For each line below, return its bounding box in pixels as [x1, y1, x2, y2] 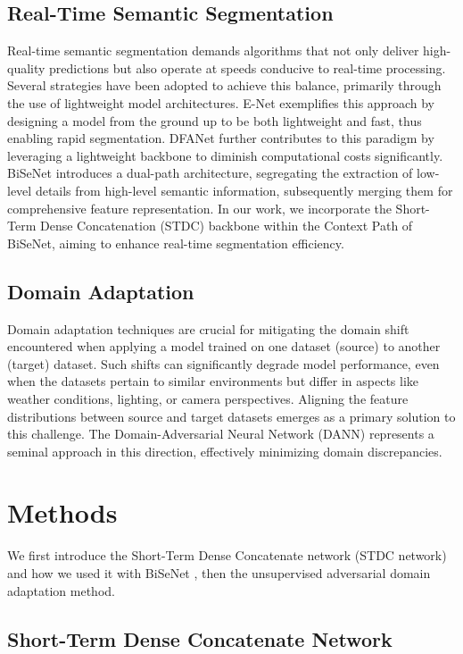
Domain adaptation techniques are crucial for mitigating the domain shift [7, 319, 409, 338]
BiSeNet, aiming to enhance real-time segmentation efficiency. [7, 233, 344, 252]
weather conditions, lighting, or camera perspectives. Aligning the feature [7, 389, 409, 407]
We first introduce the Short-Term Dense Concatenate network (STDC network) [7, 546, 447, 565]
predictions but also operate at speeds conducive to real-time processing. [49, 58, 446, 77]
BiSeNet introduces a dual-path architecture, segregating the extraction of [7, 163, 413, 182]
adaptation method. [7, 581, 115, 599]
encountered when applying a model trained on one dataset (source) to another [7, 337, 441, 356]
